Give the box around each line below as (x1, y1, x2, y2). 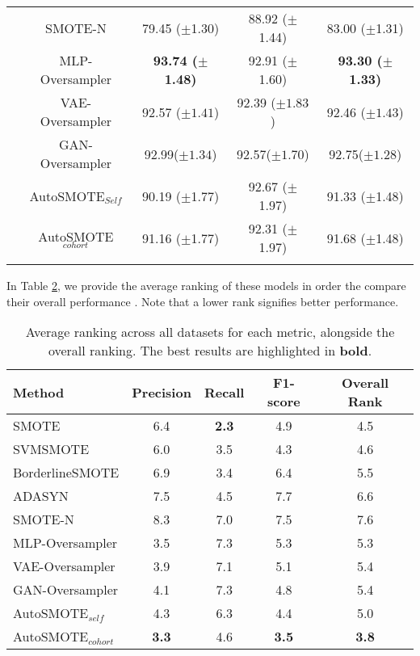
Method (13, 382, 65, 402)
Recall (204, 382, 245, 402)
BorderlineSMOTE (13, 463, 120, 482)
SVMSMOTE (13, 439, 90, 459)
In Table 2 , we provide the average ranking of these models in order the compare (6, 277, 406, 293)
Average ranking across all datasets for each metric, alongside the (25, 322, 395, 342)
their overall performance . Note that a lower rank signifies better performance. (6, 292, 399, 309)
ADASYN (13, 486, 69, 506)
